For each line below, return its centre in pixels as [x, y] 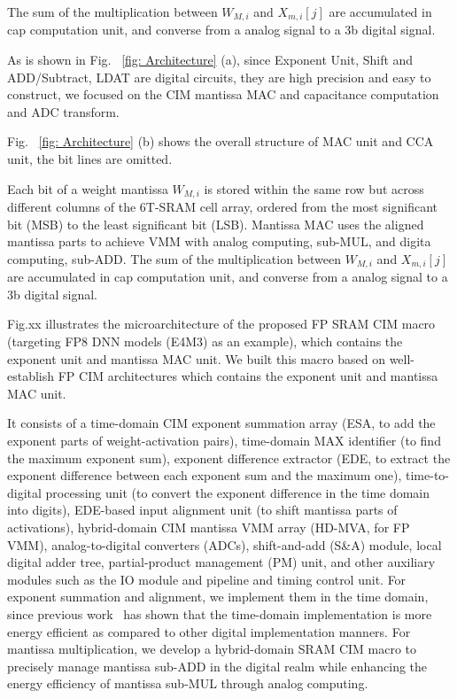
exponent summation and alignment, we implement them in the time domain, [218, 597]
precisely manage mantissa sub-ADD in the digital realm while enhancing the [217, 666]
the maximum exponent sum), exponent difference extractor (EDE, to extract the [229, 458]
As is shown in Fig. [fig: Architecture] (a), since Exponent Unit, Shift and [210, 60]
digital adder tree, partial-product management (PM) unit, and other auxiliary [221, 562]
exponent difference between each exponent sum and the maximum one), [205, 475]
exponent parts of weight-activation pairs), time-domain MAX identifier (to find [224, 441]
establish [31, 376]
